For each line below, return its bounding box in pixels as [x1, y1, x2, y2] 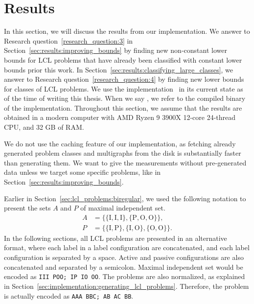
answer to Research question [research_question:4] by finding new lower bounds [4, 74, 244, 84]
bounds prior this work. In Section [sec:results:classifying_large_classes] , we [4, 64, 233, 74]
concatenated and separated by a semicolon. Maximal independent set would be [4, 261, 243, 272]
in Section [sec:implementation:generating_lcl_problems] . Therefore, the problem [4, 281, 249, 291]
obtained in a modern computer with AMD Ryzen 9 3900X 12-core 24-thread [4, 112, 236, 122]
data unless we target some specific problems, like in [4, 167, 161, 177]
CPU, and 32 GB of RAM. [4, 122, 84, 132]
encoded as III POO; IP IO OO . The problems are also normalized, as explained [4, 271, 245, 281]
